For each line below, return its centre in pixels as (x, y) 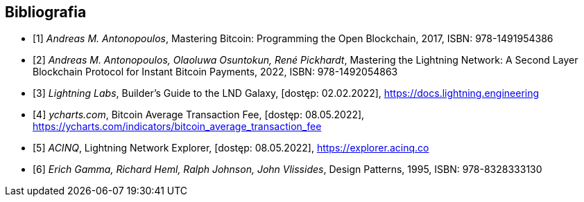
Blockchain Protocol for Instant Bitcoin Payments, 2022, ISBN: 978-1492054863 (215, 72)
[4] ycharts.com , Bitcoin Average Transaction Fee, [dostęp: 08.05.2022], (199, 115)
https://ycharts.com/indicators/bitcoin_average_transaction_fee (177, 127)
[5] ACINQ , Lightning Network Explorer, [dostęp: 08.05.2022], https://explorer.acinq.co (231, 148)
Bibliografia (46, 12)
